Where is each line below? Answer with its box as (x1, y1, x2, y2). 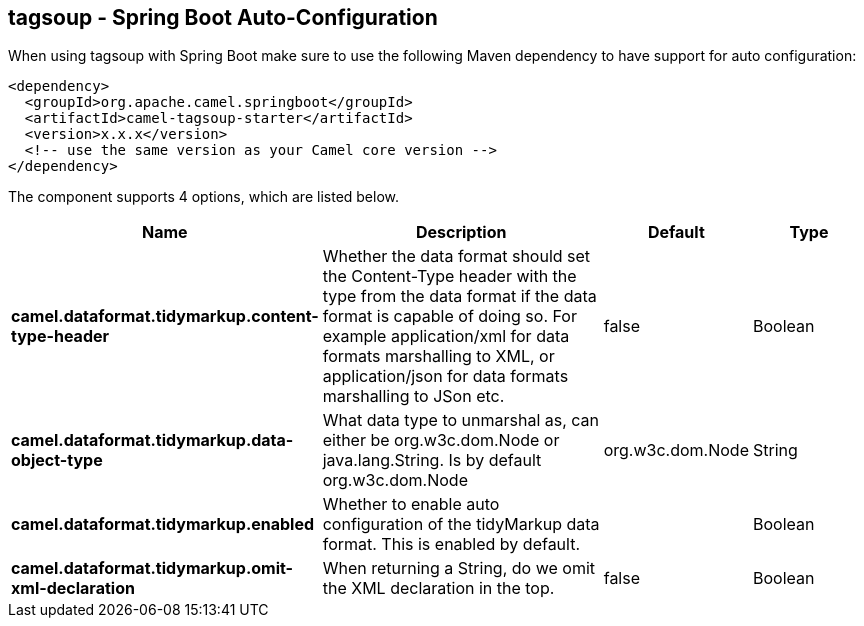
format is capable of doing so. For (322, 306, 577, 327)
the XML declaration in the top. (322, 578, 555, 599)
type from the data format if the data (322, 286, 597, 307)
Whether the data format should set (322, 246, 591, 267)
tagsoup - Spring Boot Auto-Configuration (8, 5, 438, 30)
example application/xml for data (322, 326, 570, 347)
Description (415, 222, 507, 243)
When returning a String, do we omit (322, 558, 596, 579)
